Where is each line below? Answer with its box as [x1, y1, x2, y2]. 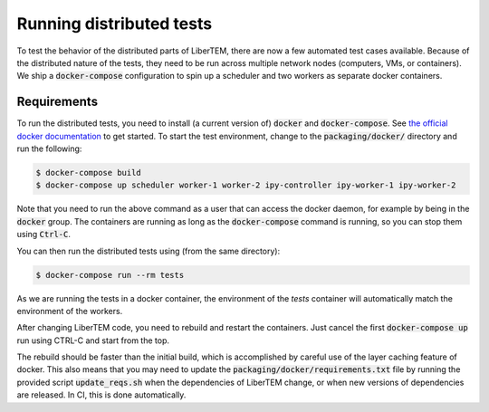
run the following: [16, 143, 82, 154]
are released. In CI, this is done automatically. [16, 389, 187, 400]
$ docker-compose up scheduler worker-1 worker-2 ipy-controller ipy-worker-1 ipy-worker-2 [35, 180, 456, 190]
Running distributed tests [16, 14, 213, 34]
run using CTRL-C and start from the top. [16, 335, 169, 346]
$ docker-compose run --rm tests [35, 270, 185, 280]
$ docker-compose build [35, 168, 142, 177]
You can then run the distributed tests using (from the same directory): [16, 245, 281, 256]
